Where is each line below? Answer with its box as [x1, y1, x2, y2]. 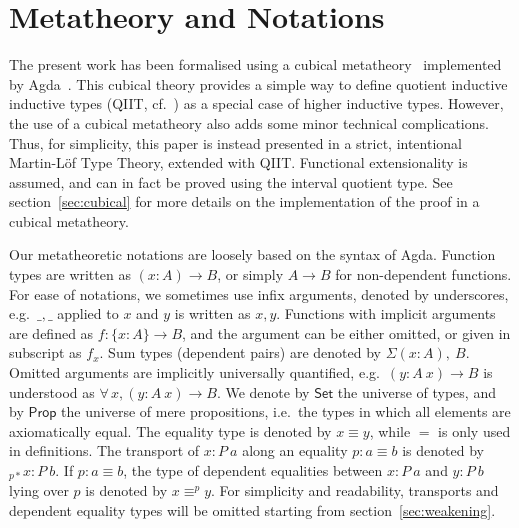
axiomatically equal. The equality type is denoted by [9, 420, 332, 441]
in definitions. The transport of [9, 440, 200, 461]
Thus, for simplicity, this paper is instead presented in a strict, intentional [9, 132, 462, 153]
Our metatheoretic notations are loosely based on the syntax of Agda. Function [9, 244, 496, 265]
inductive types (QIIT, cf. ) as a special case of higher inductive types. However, [9, 93, 504, 114]
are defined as [9, 322, 94, 343]
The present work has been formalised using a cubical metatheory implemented [9, 54, 502, 75]
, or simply [217, 264, 284, 285]
